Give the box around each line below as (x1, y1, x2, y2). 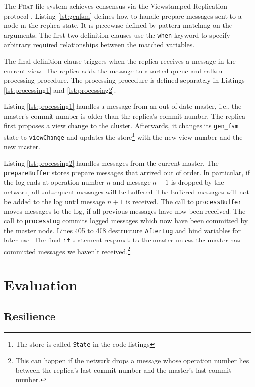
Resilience (4, 308, 56, 323)
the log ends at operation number (4, 177, 104, 187)
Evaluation (4, 275, 77, 295)
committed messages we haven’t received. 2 (4, 244, 131, 256)
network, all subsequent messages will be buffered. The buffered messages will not (4, 187, 249, 196)
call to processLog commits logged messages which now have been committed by (4, 215, 248, 225)
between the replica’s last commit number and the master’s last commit (15, 364, 231, 375)
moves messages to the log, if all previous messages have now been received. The (4, 206, 246, 216)
